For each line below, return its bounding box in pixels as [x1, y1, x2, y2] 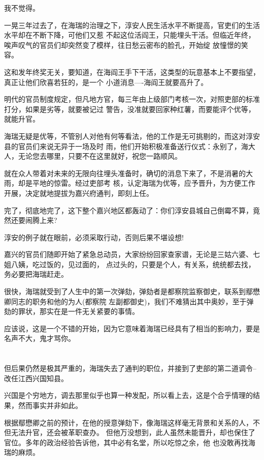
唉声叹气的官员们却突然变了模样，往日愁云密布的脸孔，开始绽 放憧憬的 [4, 39, 241, 50]
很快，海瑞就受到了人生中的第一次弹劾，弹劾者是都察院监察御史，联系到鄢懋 [4, 286, 260, 297]
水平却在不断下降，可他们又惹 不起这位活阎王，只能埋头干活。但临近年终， [4, 30, 255, 40]
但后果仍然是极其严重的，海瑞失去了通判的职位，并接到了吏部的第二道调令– [4, 363, 256, 373]
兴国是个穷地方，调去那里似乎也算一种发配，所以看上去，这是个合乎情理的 [4, 390, 253, 400]
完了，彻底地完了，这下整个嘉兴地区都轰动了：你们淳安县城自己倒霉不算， [4, 205, 253, 215]
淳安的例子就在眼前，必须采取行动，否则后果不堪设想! [4, 232, 184, 242]
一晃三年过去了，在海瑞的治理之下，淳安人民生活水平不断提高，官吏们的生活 [4, 19, 260, 30]
